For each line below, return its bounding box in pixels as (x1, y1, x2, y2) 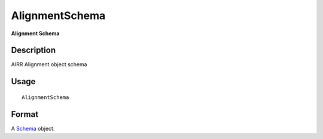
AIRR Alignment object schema (11, 61, 87, 68)
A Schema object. (11, 125, 55, 132)
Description (11, 45, 56, 55)
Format (11, 109, 39, 119)
